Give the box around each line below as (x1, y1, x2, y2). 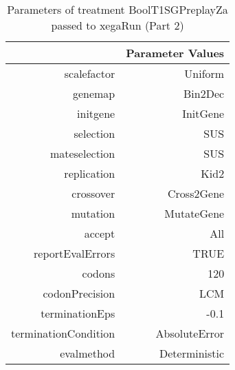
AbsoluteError (155, 325, 225, 341)
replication (64, 165, 115, 181)
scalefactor (64, 65, 115, 81)
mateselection (49, 145, 115, 161)
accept (84, 225, 115, 241)
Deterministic (159, 345, 225, 361)
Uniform (184, 65, 225, 81)
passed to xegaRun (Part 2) (51, 17, 184, 33)
